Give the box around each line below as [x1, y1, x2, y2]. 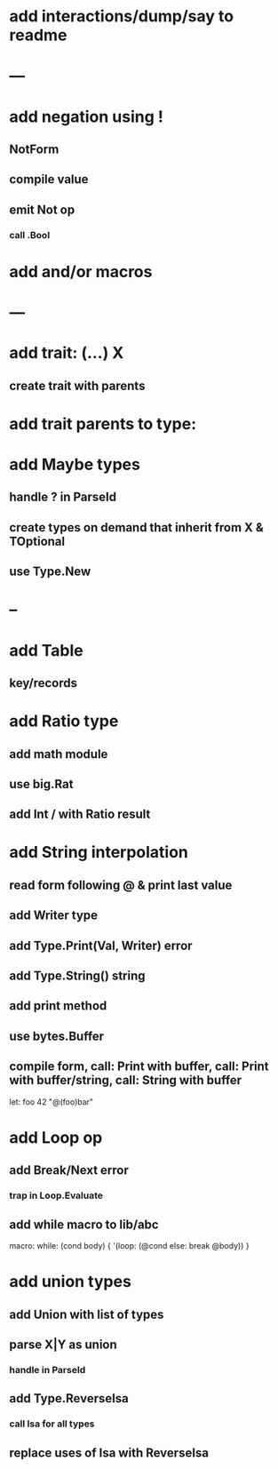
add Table [9, 640, 83, 660]
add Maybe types [9, 454, 140, 475]
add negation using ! [9, 107, 164, 126]
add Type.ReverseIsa [9, 1391, 129, 1406]
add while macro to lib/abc [9, 1217, 159, 1232]
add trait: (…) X [9, 343, 124, 363]
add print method [9, 998, 107, 1014]
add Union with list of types [9, 1306, 164, 1321]
